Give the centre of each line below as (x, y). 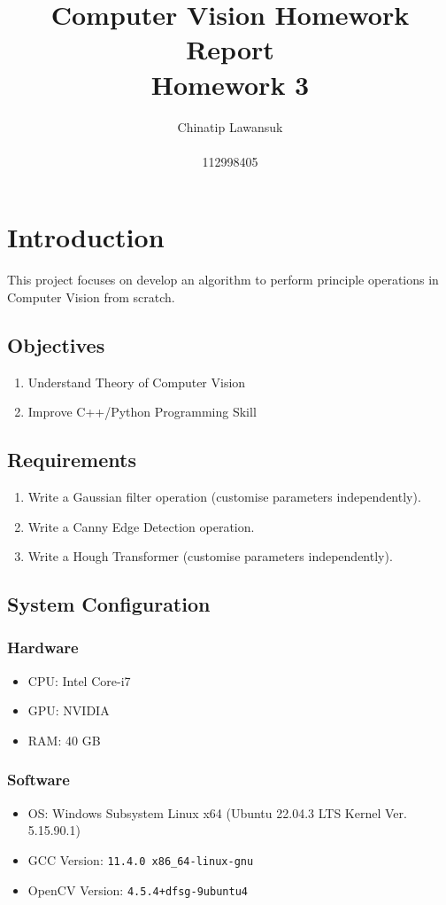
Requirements (72, 460)
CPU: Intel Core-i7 (79, 680)
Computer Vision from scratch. (91, 296)
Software (38, 780)
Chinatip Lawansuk (230, 126)
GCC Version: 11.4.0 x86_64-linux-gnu (141, 859)
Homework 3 (230, 84)
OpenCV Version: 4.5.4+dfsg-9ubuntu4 (138, 889)
